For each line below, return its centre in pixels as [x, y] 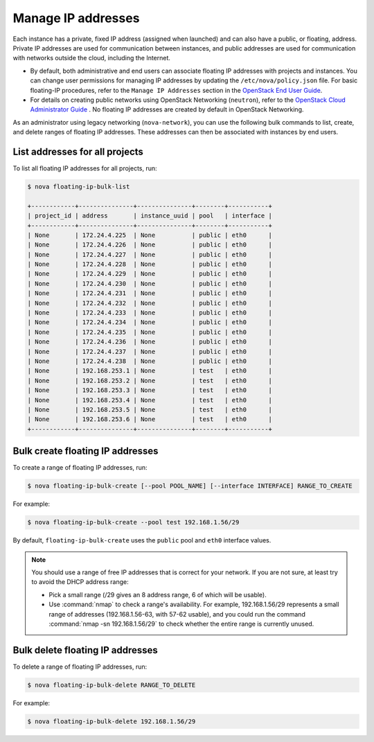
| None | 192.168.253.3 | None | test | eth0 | [150, 390]
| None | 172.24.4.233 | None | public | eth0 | [150, 313]
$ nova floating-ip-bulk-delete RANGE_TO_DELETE [112, 685]
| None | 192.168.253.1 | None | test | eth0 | [150, 371]
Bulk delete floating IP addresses [86, 650]
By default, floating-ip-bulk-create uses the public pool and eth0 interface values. [142, 540]
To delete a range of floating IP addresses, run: [80, 666]
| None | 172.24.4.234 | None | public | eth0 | [150, 323]
